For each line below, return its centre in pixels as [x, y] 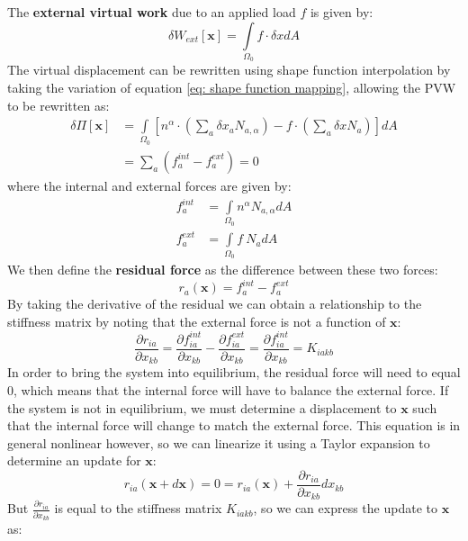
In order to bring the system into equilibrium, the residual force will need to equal [234, 372]
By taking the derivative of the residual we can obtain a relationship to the [215, 304]
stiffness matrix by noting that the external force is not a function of [197, 321]
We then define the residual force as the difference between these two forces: [223, 270]
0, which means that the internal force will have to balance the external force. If [228, 389]
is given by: [342, 12]
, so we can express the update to [345, 508]
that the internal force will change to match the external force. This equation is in [234, 425]
